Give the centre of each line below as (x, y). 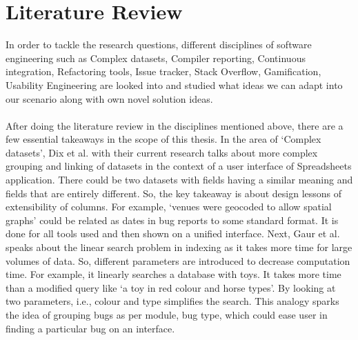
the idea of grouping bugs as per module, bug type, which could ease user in (167, 314)
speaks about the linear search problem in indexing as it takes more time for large (179, 247)
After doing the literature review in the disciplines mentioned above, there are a (175, 125)
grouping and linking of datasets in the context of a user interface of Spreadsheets (179, 166)
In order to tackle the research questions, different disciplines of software (159, 44)
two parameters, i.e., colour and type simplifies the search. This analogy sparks (172, 301)
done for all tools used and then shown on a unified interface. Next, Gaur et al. (173, 233)
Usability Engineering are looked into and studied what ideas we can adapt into (174, 84)
